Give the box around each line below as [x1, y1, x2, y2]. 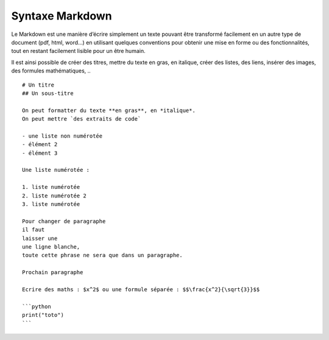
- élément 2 [22, 141, 58, 148]
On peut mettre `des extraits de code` [22, 116, 141, 122]
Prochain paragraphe [22, 269, 83, 276]
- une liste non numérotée [22, 132, 103, 140]
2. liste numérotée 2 [22, 192, 87, 199]
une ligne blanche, [22, 243, 80, 250]
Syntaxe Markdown [11, 9, 112, 23]
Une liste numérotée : [22, 166, 90, 174]
